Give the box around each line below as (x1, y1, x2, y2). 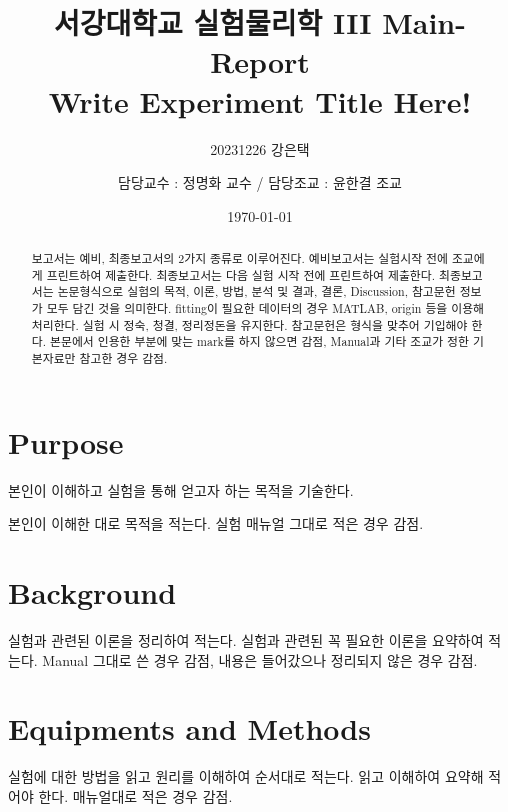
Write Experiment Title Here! (48, 80, 472, 121)
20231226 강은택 (210, 138, 310, 159)
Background (8, 571, 177, 612)
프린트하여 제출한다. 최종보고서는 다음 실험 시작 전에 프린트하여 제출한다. (46, 266, 436, 283)
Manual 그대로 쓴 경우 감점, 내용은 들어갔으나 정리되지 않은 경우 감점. (42, 649, 478, 670)
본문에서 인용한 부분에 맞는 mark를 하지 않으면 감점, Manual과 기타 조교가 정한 (50, 333, 469, 350)
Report (210, 41, 310, 82)
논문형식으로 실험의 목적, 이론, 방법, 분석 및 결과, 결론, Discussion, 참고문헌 (57, 283, 456, 300)
